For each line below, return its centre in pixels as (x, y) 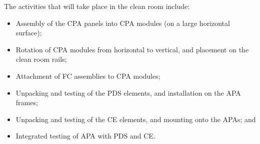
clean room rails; (41, 59)
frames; (27, 102)
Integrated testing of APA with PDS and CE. (85, 136)
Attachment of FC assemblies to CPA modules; (88, 75)
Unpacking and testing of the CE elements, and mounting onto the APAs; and (136, 119)
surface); (29, 33)
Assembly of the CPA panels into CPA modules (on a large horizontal (123, 23)
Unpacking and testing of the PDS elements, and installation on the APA (128, 92)
